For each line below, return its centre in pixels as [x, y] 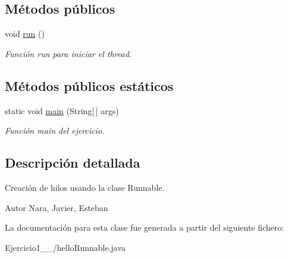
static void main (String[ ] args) [62, 110]
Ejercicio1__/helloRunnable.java [65, 247]
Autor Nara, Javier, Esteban [57, 207]
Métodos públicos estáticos [89, 85]
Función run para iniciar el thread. [68, 53]
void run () [25, 34]
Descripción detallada [73, 163]
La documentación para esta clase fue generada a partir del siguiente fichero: [145, 227]
